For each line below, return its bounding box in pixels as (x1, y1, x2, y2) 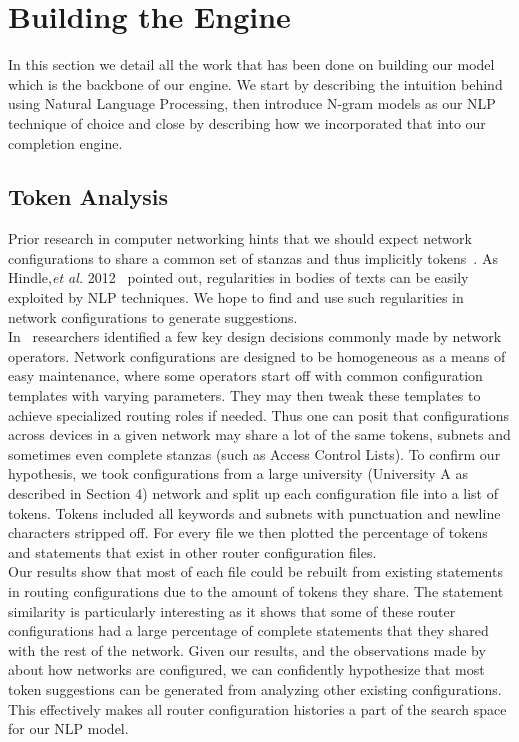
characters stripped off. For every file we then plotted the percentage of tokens (8, 522, 488, 543)
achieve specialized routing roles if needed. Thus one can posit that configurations (8, 404, 510, 425)
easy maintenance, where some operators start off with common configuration (8, 365, 483, 386)
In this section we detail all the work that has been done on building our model (8, 54, 495, 75)
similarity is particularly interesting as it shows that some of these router (8, 600, 456, 621)
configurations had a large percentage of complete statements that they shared (8, 620, 489, 641)
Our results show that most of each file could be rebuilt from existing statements (8, 561, 503, 582)
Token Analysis (8, 181, 169, 212)
